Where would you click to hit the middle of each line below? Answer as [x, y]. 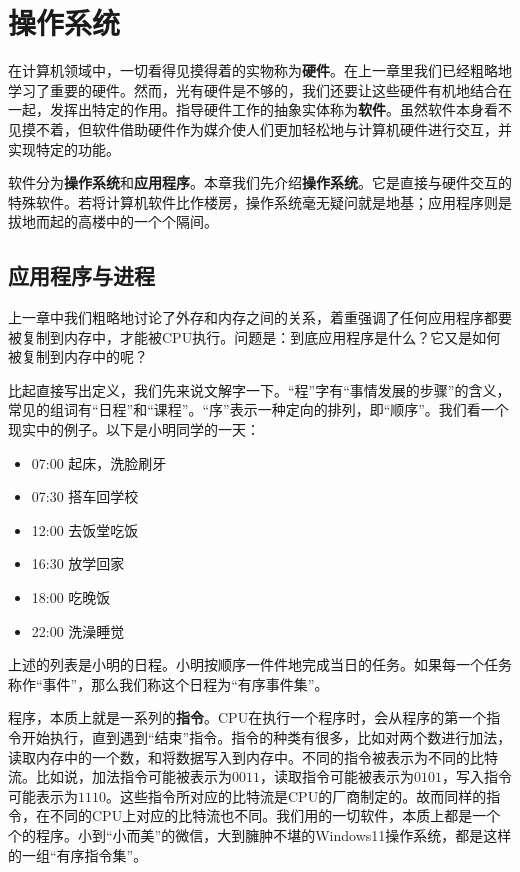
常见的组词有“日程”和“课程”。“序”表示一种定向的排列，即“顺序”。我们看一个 [258, 409]
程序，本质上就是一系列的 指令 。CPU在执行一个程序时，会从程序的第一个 [247, 717]
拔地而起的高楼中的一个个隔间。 [113, 221]
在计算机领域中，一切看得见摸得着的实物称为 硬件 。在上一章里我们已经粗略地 [260, 70]
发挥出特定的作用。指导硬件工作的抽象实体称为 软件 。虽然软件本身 [266, 109]
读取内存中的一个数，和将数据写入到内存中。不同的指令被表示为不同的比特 [253, 756]
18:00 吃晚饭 [71, 597]
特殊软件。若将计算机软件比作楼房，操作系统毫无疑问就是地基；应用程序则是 [260, 201]
